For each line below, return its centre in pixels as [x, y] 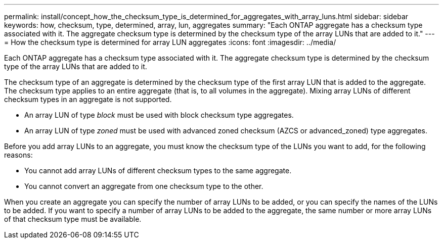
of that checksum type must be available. [73, 219]
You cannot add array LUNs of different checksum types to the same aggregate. [158, 171]
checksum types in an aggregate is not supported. [88, 99]
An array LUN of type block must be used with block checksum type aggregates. [159, 115]
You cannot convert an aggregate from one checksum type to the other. [144, 186]
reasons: [18, 155]
